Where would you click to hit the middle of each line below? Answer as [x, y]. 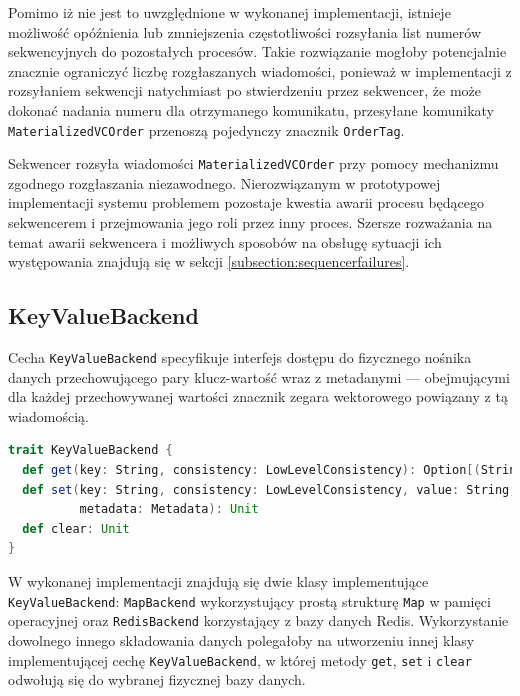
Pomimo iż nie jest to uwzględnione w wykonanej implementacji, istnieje [229, 12]
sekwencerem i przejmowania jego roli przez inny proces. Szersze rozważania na [250, 222]
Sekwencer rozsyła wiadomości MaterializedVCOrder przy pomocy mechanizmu [253, 163]
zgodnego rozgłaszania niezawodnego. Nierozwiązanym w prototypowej [224, 182]
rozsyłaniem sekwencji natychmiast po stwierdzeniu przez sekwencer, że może [244, 90]
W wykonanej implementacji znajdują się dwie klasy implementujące [218, 581]
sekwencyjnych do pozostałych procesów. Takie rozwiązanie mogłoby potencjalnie [257, 51]
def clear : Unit [76, 528]
